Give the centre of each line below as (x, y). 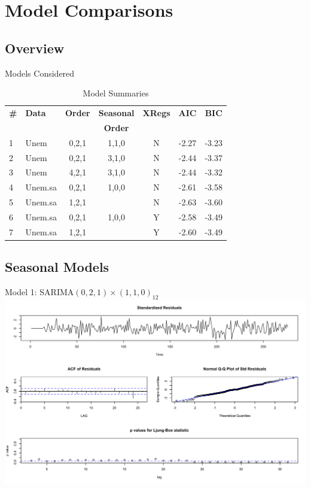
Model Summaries (116, 93)
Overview (35, 48)
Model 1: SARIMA (39, 292)
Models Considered (40, 73)
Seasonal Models (57, 267)
